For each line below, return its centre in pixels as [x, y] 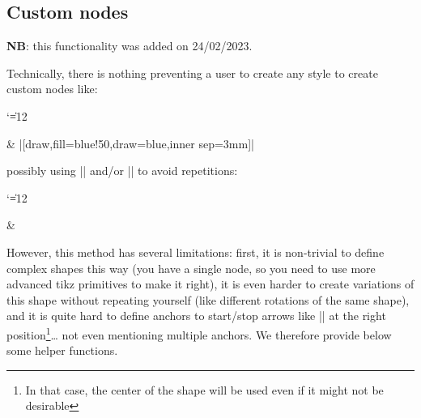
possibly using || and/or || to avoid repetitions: [122, 171]
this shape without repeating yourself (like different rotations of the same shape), [208, 299]
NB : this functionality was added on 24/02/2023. [130, 46]
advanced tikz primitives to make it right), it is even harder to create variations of [210, 284]
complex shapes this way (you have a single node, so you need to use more [191, 268]
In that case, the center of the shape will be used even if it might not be [204, 389]
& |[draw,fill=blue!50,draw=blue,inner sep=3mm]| [130, 143]
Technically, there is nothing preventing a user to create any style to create [192, 73]
